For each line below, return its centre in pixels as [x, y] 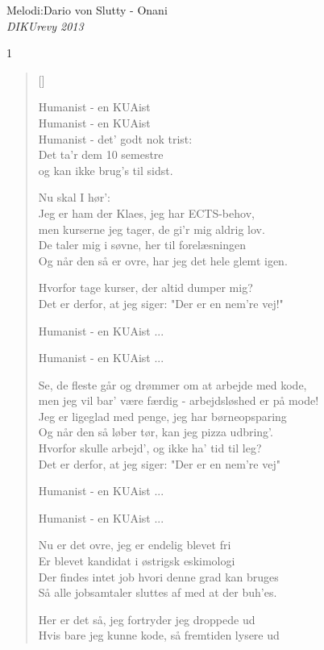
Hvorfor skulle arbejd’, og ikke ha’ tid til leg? [150, 448]
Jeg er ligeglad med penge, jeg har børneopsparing [162, 416]
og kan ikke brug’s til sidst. [106, 170]
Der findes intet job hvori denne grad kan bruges [158, 576]
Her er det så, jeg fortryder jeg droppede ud [147, 619]
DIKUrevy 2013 [45, 25]
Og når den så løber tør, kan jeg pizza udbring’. [156, 432]
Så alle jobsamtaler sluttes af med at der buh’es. [158, 592]
